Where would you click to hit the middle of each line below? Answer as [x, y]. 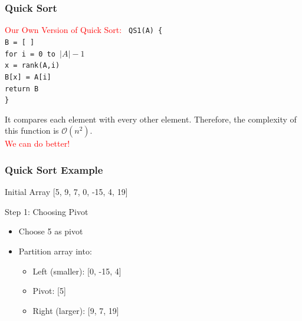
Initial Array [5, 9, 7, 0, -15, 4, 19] [66, 192]
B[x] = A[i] [28, 77]
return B [22, 89]
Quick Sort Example [54, 169]
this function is [32, 130]
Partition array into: [55, 251]
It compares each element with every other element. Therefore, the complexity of [151, 119]
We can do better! [37, 143]
